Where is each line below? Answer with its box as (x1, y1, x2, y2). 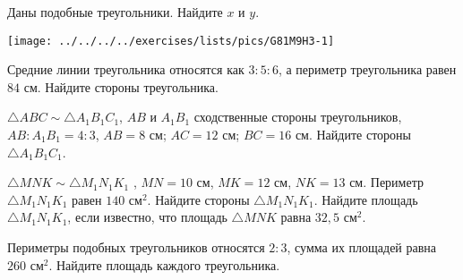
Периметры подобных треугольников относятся (7, 238, 265, 256)
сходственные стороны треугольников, (193, 107, 402, 126)
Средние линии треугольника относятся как (7, 60, 244, 79)
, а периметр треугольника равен (278, 60, 457, 79)
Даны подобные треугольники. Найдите (7, 3, 223, 21)
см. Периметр (349, 173, 424, 191)
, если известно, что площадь (67, 208, 227, 226)
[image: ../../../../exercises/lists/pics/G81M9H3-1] (7, 34, 335, 47)
